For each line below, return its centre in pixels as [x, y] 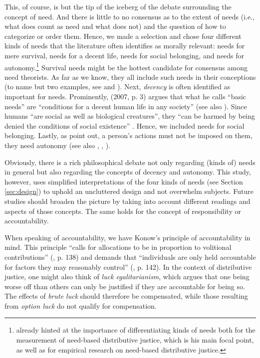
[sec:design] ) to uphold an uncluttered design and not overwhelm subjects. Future [129, 191]
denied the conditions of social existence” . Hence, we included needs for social [125, 125]
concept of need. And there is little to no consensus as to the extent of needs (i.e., [130, 16]
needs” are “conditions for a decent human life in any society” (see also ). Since [126, 106]
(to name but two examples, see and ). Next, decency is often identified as [118, 87]
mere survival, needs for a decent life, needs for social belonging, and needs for [125, 55]
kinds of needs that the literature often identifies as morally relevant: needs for [125, 46]
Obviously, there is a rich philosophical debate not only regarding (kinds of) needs [130, 162]
